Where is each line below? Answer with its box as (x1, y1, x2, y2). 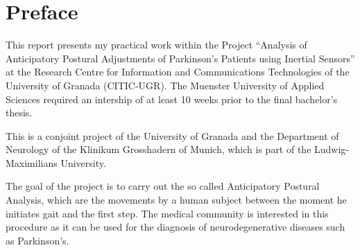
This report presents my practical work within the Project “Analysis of (6, 37, 307, 52)
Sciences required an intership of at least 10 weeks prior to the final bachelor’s (6, 91, 338, 106)
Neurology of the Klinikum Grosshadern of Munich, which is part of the (6, 142, 311, 157)
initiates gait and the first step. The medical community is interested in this (6, 206, 329, 220)
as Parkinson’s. (6, 233, 69, 247)
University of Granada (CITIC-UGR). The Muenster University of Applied (6, 78, 325, 92)
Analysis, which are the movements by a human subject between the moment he (6, 193, 347, 207)
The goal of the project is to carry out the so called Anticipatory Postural (6, 179, 320, 193)
